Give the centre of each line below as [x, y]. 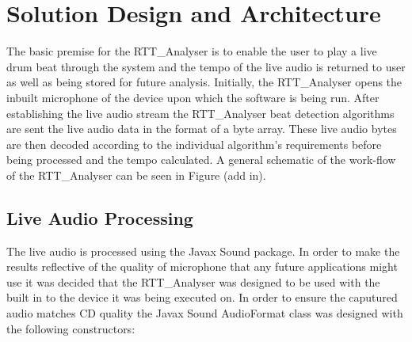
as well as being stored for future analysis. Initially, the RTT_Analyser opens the [204, 82]
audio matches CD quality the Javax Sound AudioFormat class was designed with [205, 313]
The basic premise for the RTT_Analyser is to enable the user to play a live [192, 51]
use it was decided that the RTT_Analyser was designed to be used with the [193, 281]
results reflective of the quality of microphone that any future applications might [202, 266]
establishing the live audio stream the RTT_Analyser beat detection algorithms [200, 113]
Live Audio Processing [100, 217]
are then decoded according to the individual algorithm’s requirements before [194, 144]
